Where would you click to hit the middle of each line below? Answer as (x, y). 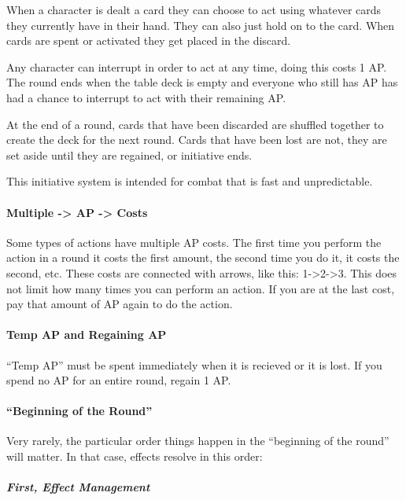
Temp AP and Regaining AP (87, 335)
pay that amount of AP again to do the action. (120, 304)
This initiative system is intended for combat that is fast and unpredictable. (190, 181)
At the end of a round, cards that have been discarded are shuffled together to (195, 124)
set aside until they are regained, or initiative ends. (129, 154)
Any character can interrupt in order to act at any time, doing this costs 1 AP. (197, 66)
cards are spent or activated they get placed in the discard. (149, 40)
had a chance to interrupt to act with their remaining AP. (146, 97)
